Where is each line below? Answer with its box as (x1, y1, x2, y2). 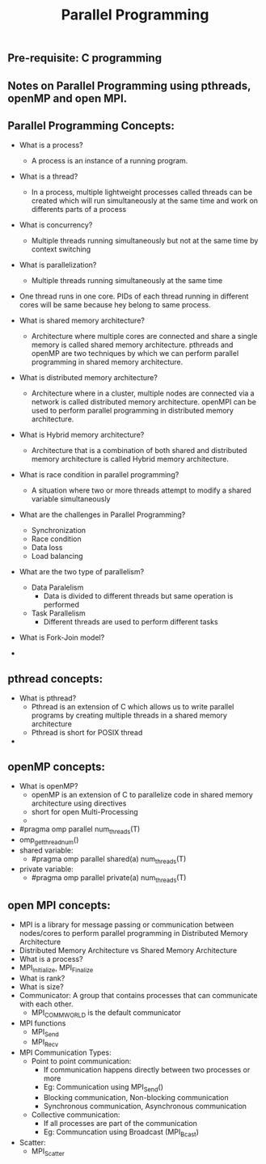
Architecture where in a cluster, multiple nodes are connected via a (31, 388, 255, 398)
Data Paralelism (31, 582, 84, 592)
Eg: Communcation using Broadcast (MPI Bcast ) (43, 1127, 200, 1138)
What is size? (19, 981, 64, 992)
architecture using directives (31, 798, 127, 808)
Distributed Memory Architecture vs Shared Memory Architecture (19, 946, 238, 955)
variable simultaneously (31, 494, 111, 504)
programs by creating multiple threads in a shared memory (31, 710, 228, 721)
